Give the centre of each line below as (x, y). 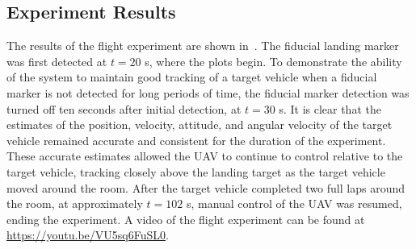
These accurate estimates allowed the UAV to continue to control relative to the (205, 156)
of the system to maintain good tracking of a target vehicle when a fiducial (192, 77)
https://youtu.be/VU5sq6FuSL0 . (88, 235)
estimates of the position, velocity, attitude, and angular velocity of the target (200, 124)
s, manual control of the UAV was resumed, (294, 203)
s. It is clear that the (330, 108)
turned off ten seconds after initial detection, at (124, 108)
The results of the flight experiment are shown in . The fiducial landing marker (203, 46)
